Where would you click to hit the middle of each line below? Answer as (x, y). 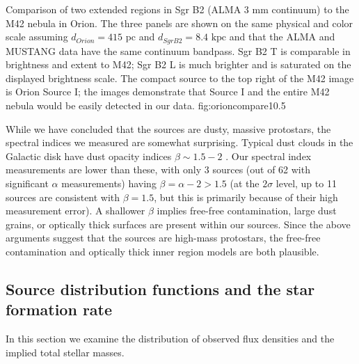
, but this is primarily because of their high (246, 197)
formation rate (59, 309)
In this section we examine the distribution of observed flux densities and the (170, 339)
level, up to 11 (306, 183)
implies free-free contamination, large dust (247, 211)
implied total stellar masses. (65, 352)
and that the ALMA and (282, 37)
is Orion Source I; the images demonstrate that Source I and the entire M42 (168, 92)
